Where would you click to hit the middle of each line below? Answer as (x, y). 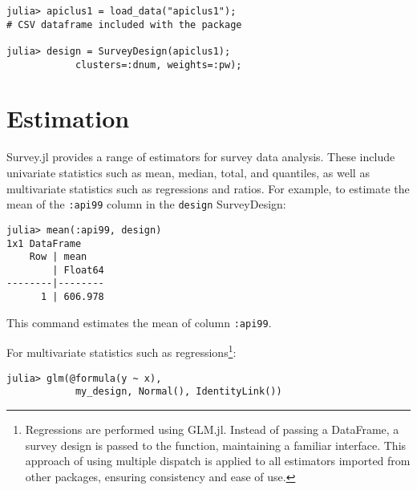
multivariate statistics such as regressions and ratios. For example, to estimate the (208, 188)
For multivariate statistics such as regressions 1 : (121, 351)
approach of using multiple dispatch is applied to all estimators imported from (218, 461)
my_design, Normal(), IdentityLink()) (178, 392)
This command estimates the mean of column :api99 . (139, 322)
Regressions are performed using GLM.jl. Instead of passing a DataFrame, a (212, 429)
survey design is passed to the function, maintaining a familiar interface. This (216, 445)
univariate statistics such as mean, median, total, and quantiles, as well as (188, 172)
